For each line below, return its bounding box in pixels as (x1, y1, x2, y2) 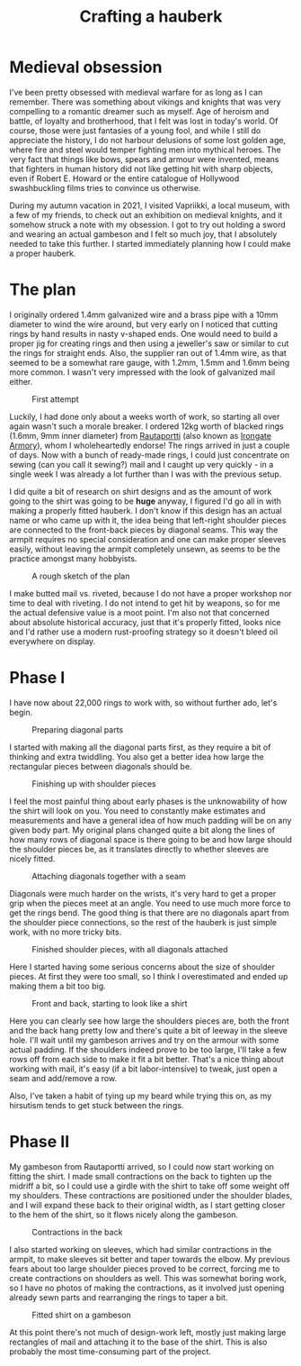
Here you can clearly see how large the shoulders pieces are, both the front (9, 1015, 289, 1026)
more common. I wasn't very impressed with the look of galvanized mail (9, 367, 276, 378)
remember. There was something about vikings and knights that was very (9, 96, 281, 107)
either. (9, 376, 33, 387)
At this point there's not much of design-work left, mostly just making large (9, 1326, 287, 1337)
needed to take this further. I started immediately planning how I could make (9, 238, 291, 249)
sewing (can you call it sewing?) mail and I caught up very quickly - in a (9, 459, 274, 469)
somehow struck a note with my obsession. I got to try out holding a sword (9, 219, 286, 230)
